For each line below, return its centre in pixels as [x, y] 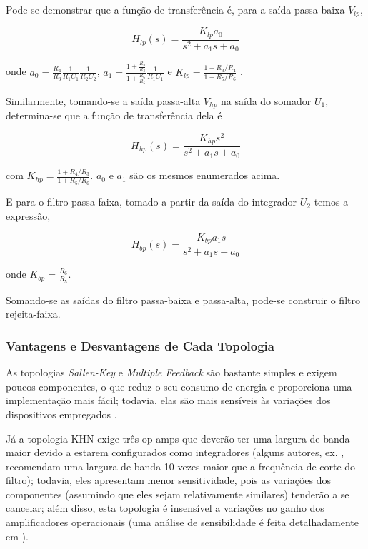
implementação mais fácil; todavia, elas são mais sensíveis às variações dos [168, 400]
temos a [331, 202]
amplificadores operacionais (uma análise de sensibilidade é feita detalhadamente [182, 522]
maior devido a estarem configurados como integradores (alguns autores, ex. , [175, 452]
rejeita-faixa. [33, 314]
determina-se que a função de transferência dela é [114, 115]
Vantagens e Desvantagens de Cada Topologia [140, 345]
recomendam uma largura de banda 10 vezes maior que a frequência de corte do [181, 466]
